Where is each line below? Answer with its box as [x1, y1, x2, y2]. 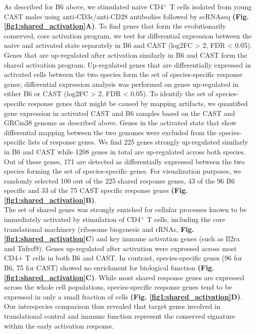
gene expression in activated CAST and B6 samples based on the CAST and [4, 108, 235, 118]
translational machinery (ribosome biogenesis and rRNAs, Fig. [4, 223, 194, 234]
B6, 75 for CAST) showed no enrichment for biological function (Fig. [4, 262, 215, 273]
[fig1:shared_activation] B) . [4, 194, 97, 205]
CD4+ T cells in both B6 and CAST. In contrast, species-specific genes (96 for [4, 253, 242, 263]
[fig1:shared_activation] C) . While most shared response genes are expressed [4, 272, 245, 282]
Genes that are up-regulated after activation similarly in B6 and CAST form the [4, 49, 247, 60]
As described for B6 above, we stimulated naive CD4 [4, 1, 164, 11]
